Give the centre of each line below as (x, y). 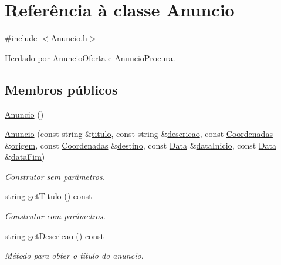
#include (21, 38)
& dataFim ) (25, 157)
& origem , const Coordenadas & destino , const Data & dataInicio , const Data (140, 145)
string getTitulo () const (48, 196)
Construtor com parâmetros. (55, 216)
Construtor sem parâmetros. (55, 176)
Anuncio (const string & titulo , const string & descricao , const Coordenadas (139, 134)
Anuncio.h (69, 38)
